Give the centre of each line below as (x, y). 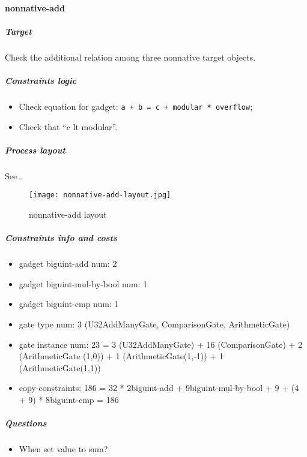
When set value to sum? (63, 449)
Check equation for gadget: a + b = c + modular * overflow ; (136, 106)
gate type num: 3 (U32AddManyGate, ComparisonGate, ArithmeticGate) (154, 324)
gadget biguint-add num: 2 (68, 264)
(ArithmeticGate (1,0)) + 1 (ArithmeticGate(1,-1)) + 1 (121, 356)
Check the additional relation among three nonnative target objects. (130, 57)
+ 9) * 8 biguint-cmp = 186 (69, 399)
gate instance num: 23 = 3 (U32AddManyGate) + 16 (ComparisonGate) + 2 (161, 344)
